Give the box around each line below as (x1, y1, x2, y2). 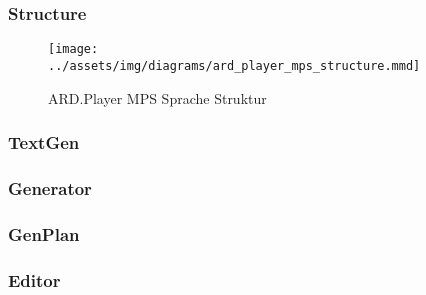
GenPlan (8, 221, 80, 246)
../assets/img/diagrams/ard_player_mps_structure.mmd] (48, 58, 421, 73)
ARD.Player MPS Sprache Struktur (48, 87, 267, 108)
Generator (8, 175, 92, 200)
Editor (8, 267, 61, 292)
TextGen (8, 130, 80, 155)
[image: (48, 42, 99, 57)
